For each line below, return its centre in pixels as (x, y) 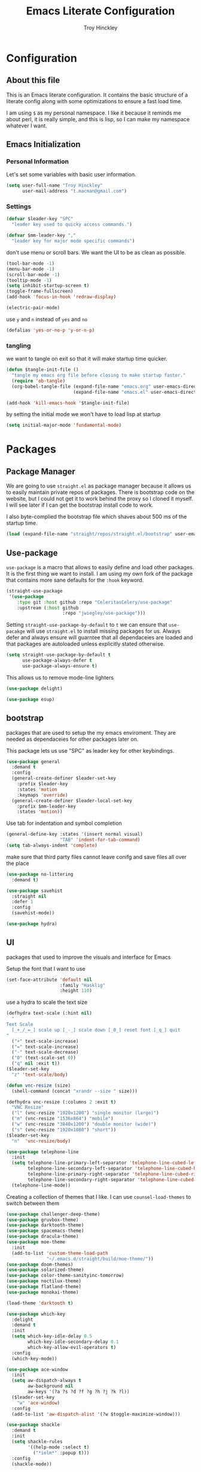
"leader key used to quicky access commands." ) (72, 225)
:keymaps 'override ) (42, 795)
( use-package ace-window (37, 1369)
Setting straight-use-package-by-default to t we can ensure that (87, 625)
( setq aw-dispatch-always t (47, 1381)
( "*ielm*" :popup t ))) (61, 1453)
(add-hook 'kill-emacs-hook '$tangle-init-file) (68, 403)
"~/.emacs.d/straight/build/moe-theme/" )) (100, 1259)
